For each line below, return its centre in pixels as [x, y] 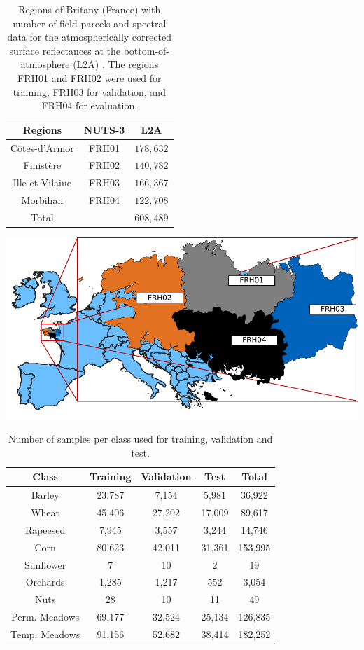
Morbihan [42, 200]
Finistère [42, 165]
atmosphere [45, 64]
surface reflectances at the [65, 50]
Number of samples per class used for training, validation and [140, 439]
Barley [45, 495]
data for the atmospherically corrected [89, 37]
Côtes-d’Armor [42, 147]
